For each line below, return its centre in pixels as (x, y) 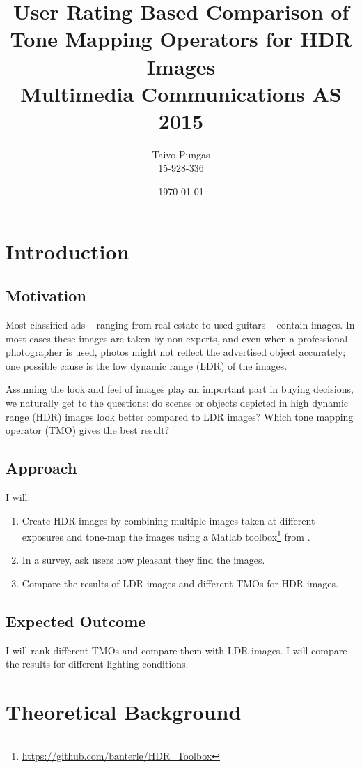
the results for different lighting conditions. (97, 664)
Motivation (46, 295)
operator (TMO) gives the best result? (88, 430)
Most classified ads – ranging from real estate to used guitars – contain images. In (180, 325)
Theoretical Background (124, 712)
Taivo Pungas (181, 154)
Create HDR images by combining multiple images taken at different (168, 520)
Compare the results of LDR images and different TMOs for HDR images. (180, 583)
